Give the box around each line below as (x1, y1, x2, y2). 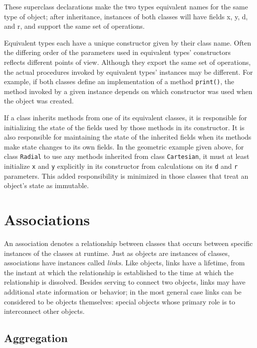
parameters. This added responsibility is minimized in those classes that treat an (4, 170, 249, 181)
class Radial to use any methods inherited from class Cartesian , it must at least (4, 151, 250, 161)
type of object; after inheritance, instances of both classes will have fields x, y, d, (4, 11, 248, 21)
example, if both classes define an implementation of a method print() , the (4, 76, 234, 87)
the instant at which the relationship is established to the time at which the (4, 267, 234, 277)
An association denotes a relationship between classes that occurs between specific (4, 238, 253, 248)
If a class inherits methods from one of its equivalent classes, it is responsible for (4, 112, 247, 122)
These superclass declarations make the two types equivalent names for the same (4, 1, 248, 11)
